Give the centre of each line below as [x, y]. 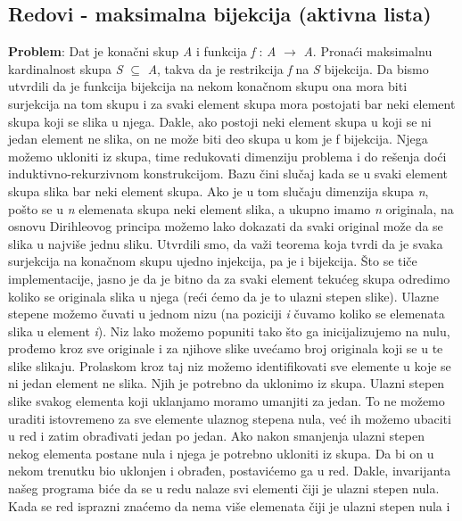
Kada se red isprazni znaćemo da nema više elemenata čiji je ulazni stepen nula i [229, 505]
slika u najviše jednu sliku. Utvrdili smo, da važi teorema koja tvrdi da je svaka [226, 243]
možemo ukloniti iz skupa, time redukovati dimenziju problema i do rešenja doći [227, 156]
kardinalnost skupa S [66, 68]
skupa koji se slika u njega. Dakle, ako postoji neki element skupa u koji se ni [220, 121]
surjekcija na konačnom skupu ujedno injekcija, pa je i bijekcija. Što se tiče [213, 261]
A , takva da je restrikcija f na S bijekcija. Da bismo [288, 68]
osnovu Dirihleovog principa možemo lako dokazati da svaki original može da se [226, 226]
